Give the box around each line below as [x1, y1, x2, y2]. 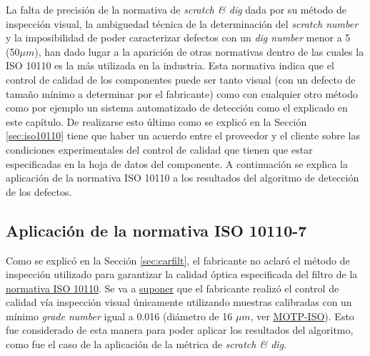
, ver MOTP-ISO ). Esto [250, 308, 354, 323]
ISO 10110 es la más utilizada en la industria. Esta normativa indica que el [6, 58, 334, 73]
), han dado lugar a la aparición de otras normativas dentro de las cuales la [34, 44, 364, 59]
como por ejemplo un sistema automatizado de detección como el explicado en [6, 100, 348, 115]
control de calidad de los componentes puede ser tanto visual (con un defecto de [6, 71, 356, 86]
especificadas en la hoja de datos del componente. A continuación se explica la [6, 156, 348, 171]
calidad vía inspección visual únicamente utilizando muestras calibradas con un [6, 295, 352, 310]
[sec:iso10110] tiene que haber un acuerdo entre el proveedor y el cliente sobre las [6, 128, 360, 143]
